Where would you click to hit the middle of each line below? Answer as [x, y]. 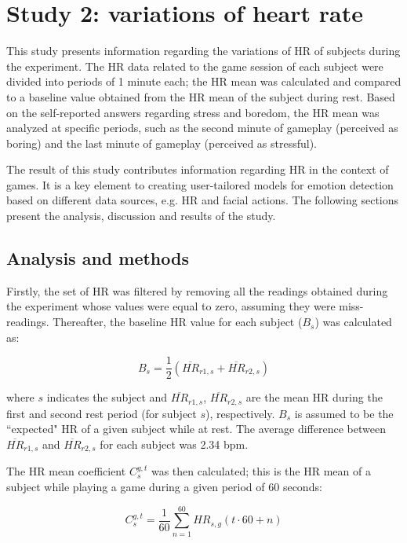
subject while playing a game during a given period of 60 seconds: [164, 486]
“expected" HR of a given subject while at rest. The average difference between [196, 429]
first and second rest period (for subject [102, 413]
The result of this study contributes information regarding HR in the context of [198, 169]
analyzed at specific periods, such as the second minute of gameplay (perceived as [202, 128]
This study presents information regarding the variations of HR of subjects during [203, 51]
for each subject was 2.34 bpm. [174, 444]
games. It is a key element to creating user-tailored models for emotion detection [200, 184]
